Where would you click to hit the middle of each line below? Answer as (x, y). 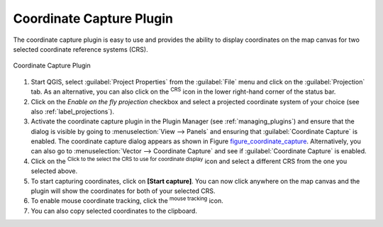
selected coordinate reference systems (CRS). (81, 49)
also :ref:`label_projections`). (73, 111)
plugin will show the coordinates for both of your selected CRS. (123, 191)
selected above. (54, 171)
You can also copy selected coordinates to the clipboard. (114, 211)
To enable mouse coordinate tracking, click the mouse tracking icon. (127, 200)
